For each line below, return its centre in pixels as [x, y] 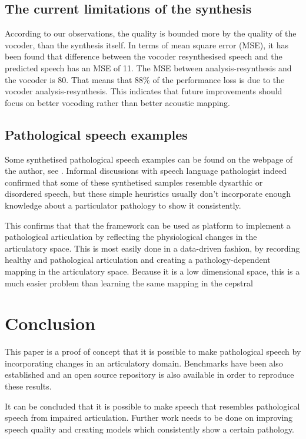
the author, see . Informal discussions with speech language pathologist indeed [146, 171]
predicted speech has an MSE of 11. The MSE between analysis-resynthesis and [148, 67]
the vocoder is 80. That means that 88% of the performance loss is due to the [145, 79]
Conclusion [50, 323]
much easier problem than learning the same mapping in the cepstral [129, 283]
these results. [28, 386]
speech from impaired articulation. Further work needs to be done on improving [149, 417]
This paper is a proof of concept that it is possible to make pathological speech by [153, 351]
